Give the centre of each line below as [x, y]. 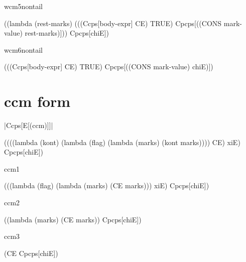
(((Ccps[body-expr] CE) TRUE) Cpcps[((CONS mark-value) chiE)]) [109, 67]
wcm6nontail [23, 49]
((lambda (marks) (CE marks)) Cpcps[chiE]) [73, 219]
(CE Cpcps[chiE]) [31, 253]
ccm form [37, 101]
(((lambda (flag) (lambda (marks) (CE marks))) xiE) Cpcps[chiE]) [107, 185]
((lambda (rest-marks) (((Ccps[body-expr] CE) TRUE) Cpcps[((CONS [113, 23]
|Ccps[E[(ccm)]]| [29, 125]
